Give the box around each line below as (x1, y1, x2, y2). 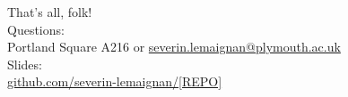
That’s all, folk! (7, 3, 92, 20)
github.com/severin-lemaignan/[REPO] (7, 72, 222, 91)
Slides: (7, 54, 42, 73)
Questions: (7, 20, 65, 38)
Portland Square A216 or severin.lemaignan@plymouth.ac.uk (7, 37, 341, 56)
